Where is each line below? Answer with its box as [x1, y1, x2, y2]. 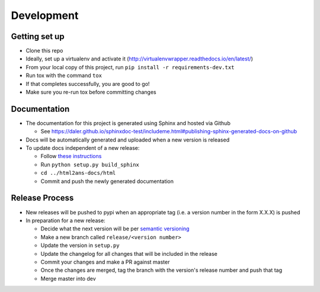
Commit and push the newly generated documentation [40, 178, 174, 185]
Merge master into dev [40, 275, 96, 282]
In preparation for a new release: [25, 217, 106, 224]
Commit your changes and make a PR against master [40, 258, 170, 265]
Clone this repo [25, 47, 63, 54]
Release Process [11, 193, 74, 203]
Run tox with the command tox [25, 72, 103, 79]
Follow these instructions [40, 153, 102, 160]
